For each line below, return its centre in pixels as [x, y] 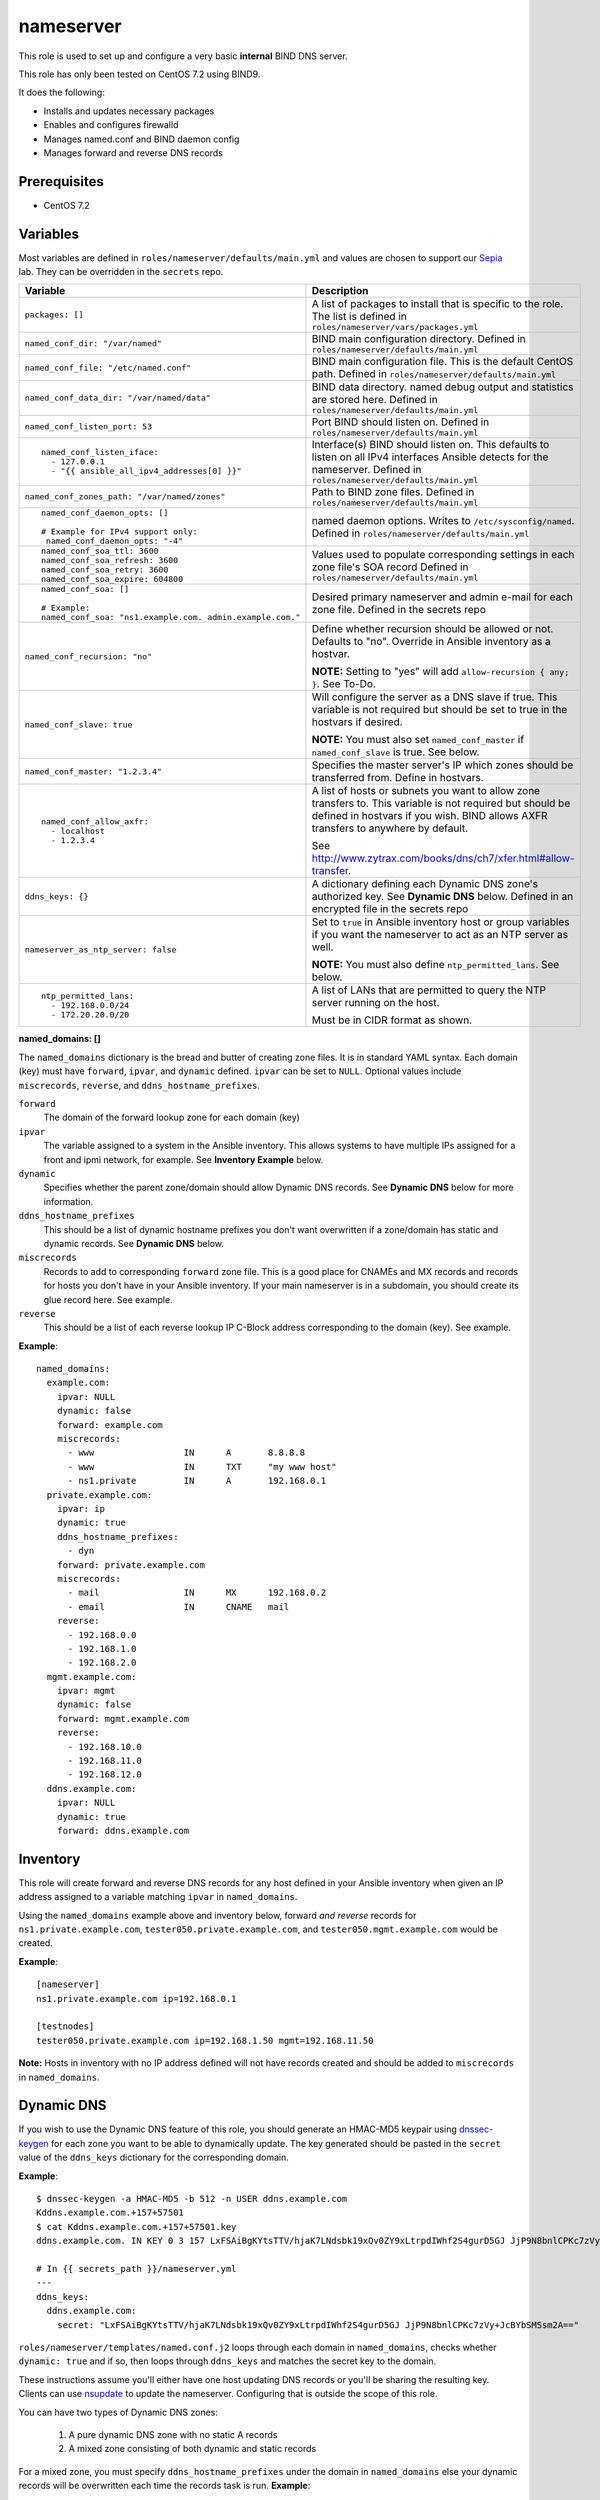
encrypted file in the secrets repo [390, 909]
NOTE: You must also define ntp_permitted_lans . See [435, 965]
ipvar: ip [80, 1508]
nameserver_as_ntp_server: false [100, 949]
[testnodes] [65, 2026]
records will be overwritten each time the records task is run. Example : [164, 2486]
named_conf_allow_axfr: [94, 821]
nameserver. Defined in [366, 470]
